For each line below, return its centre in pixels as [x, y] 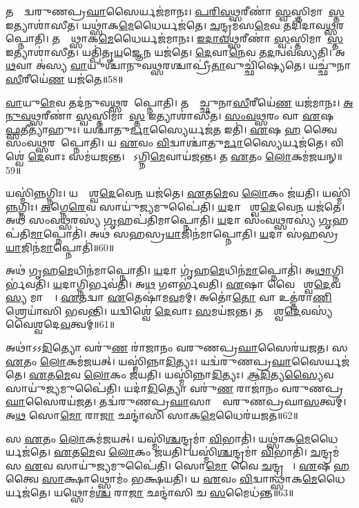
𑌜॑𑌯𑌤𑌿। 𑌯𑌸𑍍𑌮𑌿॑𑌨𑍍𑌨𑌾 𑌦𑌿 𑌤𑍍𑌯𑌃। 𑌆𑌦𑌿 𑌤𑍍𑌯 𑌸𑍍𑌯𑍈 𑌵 [232, 374]
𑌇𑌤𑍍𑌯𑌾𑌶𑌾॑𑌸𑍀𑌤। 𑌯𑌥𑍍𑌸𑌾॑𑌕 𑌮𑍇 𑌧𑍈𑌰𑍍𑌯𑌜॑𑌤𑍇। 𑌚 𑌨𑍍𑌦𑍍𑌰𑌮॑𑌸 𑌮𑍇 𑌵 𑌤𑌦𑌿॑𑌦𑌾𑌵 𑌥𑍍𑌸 [171, 25]
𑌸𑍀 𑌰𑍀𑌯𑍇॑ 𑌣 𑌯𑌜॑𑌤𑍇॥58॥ [65, 78]
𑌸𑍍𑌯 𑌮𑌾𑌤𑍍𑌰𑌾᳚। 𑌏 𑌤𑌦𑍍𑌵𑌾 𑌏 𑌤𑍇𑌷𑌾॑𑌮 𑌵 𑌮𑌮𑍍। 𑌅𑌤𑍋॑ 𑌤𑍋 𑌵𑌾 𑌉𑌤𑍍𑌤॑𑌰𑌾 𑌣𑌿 [169, 297]
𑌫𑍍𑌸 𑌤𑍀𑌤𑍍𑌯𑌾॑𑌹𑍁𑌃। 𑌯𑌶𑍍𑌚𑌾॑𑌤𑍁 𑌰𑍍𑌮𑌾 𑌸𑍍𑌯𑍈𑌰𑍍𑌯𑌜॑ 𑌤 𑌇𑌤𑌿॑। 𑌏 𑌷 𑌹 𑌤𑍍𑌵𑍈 [172, 129]
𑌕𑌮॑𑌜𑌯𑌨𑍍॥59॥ [317, 156]
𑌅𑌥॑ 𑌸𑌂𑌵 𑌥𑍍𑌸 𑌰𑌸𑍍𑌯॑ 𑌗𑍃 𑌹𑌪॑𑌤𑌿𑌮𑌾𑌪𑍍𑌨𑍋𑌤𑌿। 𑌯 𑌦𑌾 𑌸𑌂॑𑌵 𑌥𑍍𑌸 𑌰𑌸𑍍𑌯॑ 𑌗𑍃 [169, 220]
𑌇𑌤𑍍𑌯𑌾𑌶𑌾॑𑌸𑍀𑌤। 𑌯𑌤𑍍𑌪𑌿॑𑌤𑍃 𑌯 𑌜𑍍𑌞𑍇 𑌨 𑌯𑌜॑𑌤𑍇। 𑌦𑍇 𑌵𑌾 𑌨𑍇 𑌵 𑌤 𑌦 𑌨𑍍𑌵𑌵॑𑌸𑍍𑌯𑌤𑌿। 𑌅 [175, 51]
